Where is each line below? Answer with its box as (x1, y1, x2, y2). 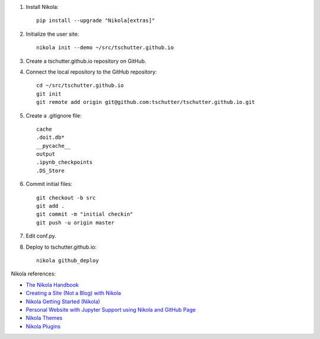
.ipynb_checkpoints (36, 159, 93, 166)
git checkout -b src (36, 194, 96, 201)
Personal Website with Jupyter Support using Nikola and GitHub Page (25, 306, 196, 313)
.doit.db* (36, 134, 65, 141)
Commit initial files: (25, 180, 72, 188)
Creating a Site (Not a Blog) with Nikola (25, 290, 121, 297)
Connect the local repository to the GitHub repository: (25, 68, 157, 75)
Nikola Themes (25, 315, 63, 322)
